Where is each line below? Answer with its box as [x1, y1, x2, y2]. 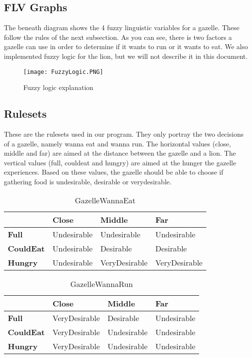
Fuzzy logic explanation [23, 82, 94, 92]
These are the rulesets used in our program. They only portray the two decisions [4, 129, 244, 139]
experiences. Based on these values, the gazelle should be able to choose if [4, 167, 223, 177]
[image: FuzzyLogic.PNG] [23, 68, 103, 75]
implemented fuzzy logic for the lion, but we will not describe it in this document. [4, 51, 248, 61]
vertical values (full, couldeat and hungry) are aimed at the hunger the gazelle [4, 157, 236, 167]
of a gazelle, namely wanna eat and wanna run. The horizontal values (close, [4, 138, 231, 148]
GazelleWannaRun [70, 278, 133, 289]
